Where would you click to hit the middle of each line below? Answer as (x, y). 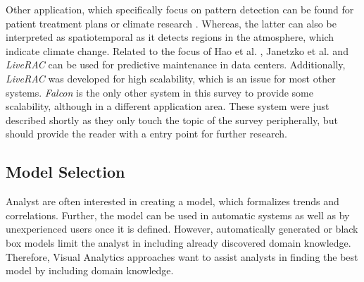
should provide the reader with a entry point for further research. (146, 134)
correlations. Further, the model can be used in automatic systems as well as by (178, 215)
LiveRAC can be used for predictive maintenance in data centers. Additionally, (176, 65)
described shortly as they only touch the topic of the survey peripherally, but (172, 119)
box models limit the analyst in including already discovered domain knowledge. (178, 242)
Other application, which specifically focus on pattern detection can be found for (180, 9)
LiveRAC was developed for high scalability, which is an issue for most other (171, 78)
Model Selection (65, 172)
